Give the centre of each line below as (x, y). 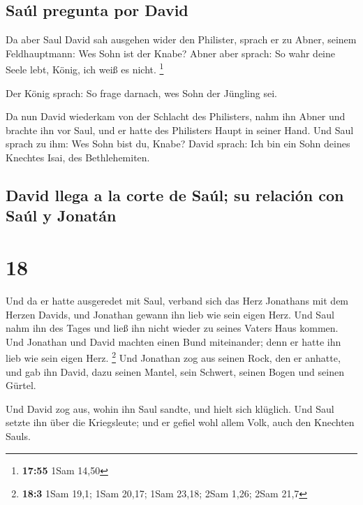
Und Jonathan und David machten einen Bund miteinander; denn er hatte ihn (173, 341)
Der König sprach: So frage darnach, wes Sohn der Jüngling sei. (141, 93)
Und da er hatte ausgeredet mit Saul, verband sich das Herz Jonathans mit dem (177, 300)
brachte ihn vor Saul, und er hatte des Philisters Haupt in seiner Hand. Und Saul (180, 130)
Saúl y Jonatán (61, 215)
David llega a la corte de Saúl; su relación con (175, 195)
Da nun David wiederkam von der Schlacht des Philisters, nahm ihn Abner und (176, 116)
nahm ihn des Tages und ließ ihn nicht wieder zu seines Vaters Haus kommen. (172, 328)
